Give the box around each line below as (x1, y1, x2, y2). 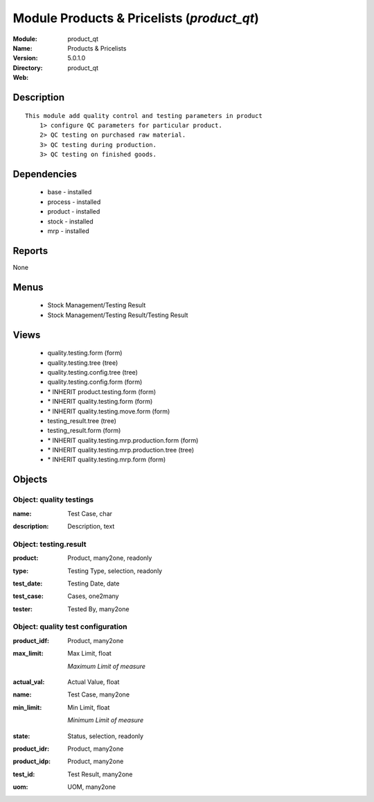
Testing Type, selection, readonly (67, 566, 163, 575)
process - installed (47, 198, 101, 206)
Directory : (12, 63, 43, 72)
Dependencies (12, 168, 78, 180)
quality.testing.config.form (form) (47, 378, 143, 386)
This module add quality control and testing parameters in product (25, 112, 262, 119)
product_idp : (12, 757, 51, 766)
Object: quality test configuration (12, 622, 127, 631)
